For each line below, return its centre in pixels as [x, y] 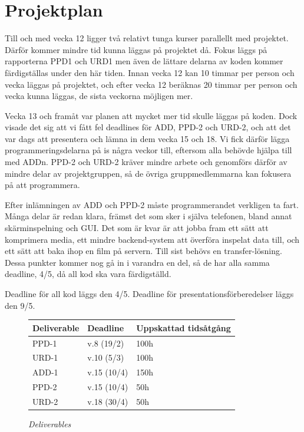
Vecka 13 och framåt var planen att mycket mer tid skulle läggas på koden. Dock [151, 115]
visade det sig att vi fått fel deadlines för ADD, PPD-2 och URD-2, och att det [148, 127]
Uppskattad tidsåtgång [184, 327]
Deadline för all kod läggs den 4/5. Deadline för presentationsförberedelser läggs [149, 294]
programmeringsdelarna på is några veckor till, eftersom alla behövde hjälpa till [148, 150]
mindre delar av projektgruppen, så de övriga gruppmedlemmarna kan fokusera [148, 173]
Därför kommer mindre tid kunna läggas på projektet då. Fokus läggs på [136, 49]
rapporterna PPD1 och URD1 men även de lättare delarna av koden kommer [144, 61]
